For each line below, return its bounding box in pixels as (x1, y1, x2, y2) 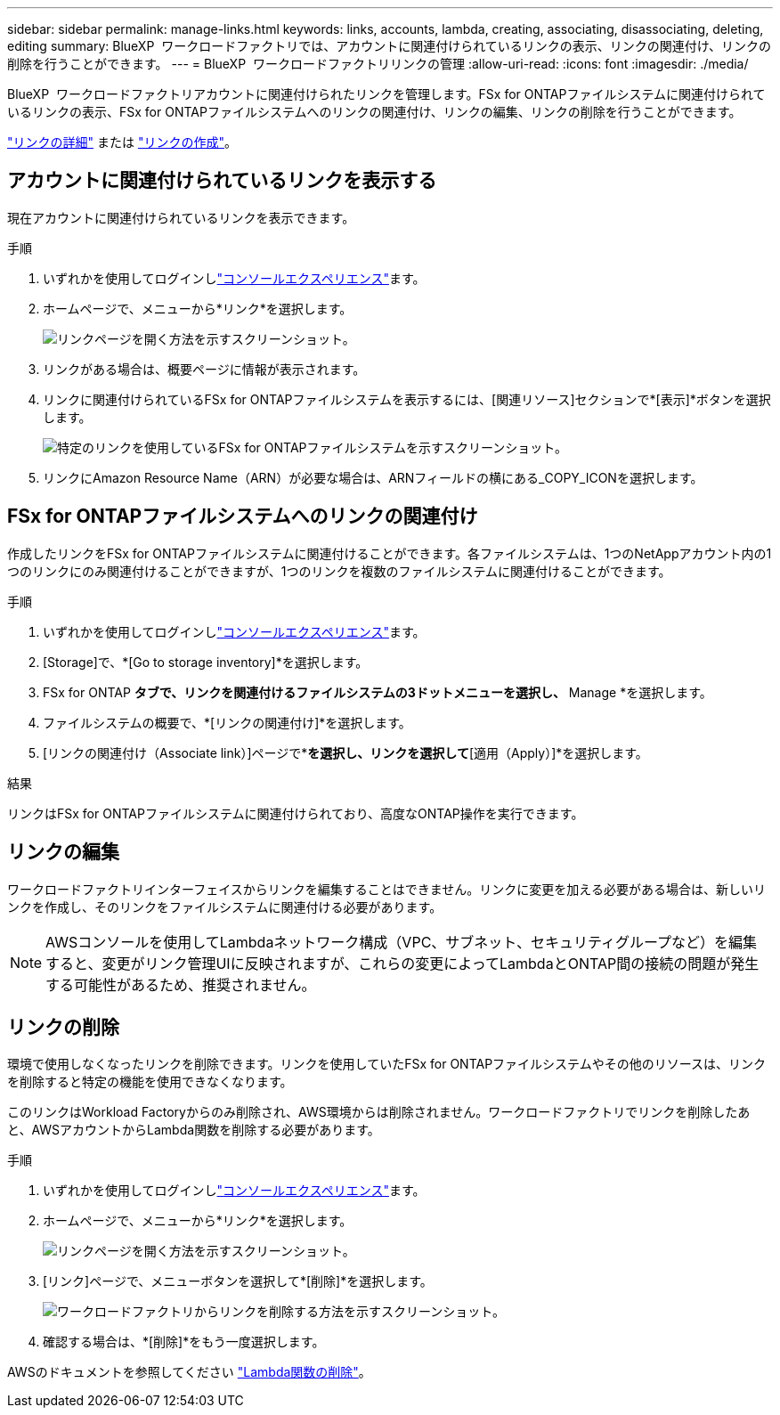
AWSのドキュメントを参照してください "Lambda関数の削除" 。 (7, 1364, 371, 1380)
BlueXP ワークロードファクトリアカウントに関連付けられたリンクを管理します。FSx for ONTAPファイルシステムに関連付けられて (7, 86, 766, 102)
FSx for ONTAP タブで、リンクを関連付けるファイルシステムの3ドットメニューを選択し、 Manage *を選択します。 (43, 684, 712, 700)
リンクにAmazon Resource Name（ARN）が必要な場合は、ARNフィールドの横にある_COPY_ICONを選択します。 (43, 469, 703, 485)
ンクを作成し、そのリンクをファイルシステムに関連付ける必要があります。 (7, 899, 443, 915)
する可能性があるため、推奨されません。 (45, 975, 316, 994)
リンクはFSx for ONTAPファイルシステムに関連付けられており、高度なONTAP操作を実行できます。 (7, 805, 584, 821)
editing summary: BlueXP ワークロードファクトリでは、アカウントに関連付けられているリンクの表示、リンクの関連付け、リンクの (7, 38, 772, 53)
